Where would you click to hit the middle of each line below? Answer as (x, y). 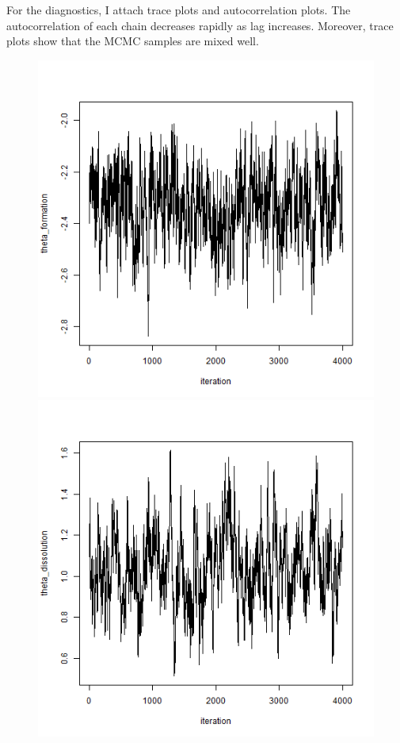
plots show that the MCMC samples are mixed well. (133, 41)
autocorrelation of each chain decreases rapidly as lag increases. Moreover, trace (200, 25)
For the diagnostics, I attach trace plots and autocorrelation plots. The (179, 10)
